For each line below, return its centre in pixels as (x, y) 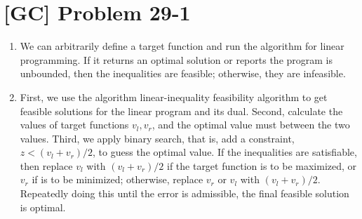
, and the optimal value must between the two (251, 125)
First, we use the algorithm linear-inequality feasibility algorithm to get (174, 97)
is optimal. (43, 207)
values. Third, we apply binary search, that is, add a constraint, (157, 138)
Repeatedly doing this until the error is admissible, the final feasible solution (185, 193)
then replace (46, 165)
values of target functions (74, 125)
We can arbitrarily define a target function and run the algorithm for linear (182, 46)
